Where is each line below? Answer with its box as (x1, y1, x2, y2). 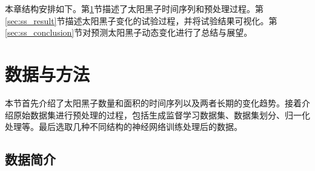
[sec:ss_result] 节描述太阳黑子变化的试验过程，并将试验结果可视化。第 (5, 14, 277, 27)
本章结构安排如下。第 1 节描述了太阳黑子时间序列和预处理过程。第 (5, 2, 264, 15)
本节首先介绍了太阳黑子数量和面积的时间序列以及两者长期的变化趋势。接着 (5, 96, 302, 109)
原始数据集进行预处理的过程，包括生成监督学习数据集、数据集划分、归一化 (13, 108, 310, 121)
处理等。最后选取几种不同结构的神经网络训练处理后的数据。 (5, 120, 242, 133)
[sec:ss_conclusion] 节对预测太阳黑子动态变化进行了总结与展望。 (5, 26, 253, 39)
